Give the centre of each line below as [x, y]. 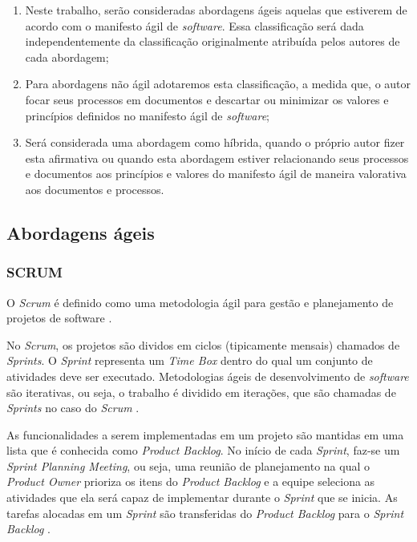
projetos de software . [59, 318]
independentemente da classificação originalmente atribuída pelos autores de [213, 41]
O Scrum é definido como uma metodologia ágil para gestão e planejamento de [200, 302]
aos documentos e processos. [95, 189]
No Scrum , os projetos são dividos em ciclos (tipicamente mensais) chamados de [203, 344]
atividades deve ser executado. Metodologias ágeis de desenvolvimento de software [208, 376]
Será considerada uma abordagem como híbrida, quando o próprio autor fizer [215, 142]
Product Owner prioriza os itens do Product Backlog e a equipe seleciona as [191, 481]
